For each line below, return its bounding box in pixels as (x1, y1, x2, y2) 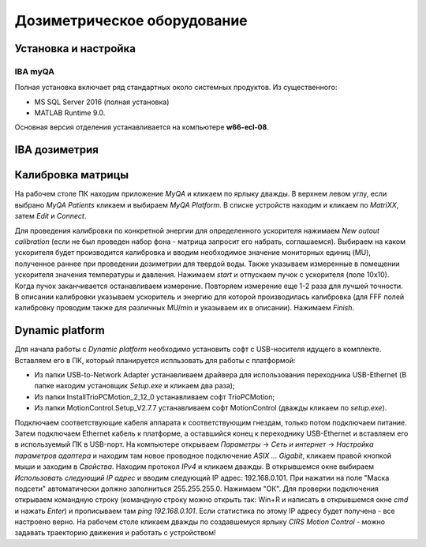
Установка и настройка (14, 42, 136, 55)
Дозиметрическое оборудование (14, 12, 248, 29)
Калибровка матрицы (14, 168, 129, 182)
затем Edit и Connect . (14, 212, 87, 221)
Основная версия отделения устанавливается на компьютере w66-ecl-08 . (14, 122, 270, 132)
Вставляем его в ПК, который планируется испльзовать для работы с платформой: (14, 355, 296, 365)
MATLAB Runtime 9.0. (34, 108, 106, 118)
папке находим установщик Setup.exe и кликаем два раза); (34, 381, 236, 391)
